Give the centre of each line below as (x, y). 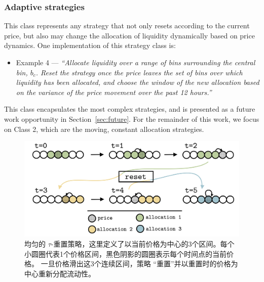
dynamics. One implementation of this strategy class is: (90, 45)
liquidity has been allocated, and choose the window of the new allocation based (138, 82)
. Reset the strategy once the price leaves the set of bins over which (139, 72)
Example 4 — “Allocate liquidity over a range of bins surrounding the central (136, 62)
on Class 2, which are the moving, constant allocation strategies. (104, 129)
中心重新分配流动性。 (60, 273)
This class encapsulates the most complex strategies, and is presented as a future (130, 109)
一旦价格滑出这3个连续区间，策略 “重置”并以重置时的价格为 (139, 264)
